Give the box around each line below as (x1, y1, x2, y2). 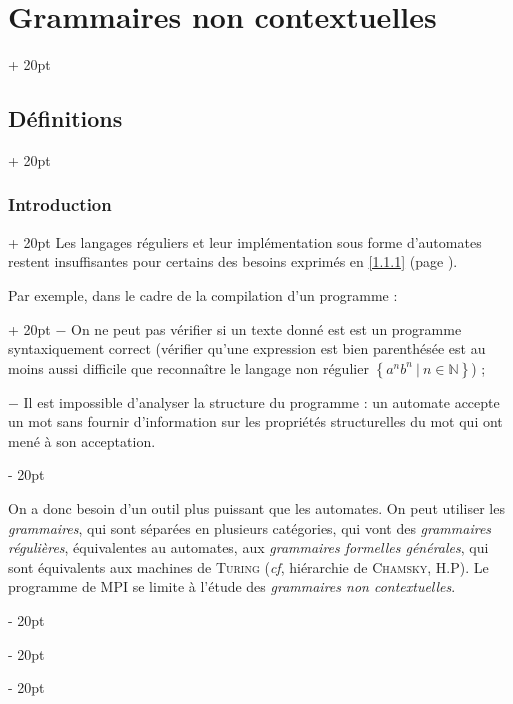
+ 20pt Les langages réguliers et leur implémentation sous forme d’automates (8, 231, 482, 252)
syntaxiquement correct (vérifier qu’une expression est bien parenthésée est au (8, 338, 486, 359)
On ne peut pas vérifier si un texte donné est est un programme (71, 318, 462, 339)
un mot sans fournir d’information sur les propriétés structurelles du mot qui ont (8, 411, 503, 432)
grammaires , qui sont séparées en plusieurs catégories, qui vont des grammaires (8, 517, 492, 538)
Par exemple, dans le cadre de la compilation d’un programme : (8, 284, 398, 305)
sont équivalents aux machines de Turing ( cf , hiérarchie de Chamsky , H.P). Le (8, 556, 489, 577)
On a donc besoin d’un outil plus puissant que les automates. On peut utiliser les (8, 498, 505, 519)
